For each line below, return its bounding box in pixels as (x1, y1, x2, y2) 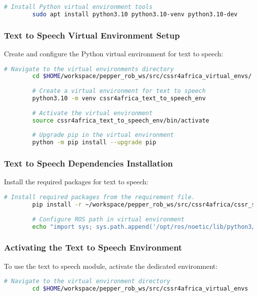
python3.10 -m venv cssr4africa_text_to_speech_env (32, 95, 206, 102)
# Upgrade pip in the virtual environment (32, 131, 174, 139)
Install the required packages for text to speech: (4, 176, 148, 187)
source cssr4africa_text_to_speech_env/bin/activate (32, 117, 210, 124)
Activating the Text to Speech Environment (4, 241, 182, 254)
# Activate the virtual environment (32, 109, 153, 117)
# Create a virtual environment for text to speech (32, 87, 206, 95)
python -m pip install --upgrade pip (32, 139, 156, 146)
